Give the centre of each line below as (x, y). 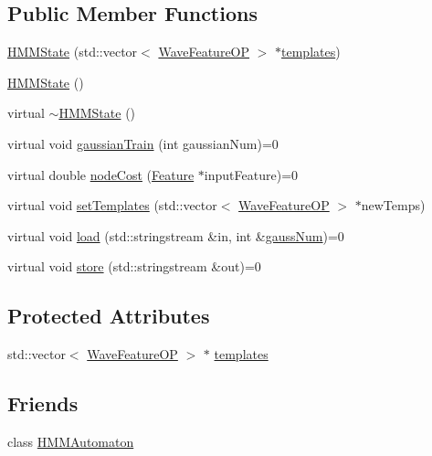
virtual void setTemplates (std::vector (112, 205)
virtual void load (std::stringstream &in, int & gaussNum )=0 (176, 235)
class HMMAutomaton (71, 441)
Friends (43, 403)
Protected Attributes (109, 316)
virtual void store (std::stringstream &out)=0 (134, 266)
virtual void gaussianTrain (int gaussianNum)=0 (143, 143)
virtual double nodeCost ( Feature (101, 174)
